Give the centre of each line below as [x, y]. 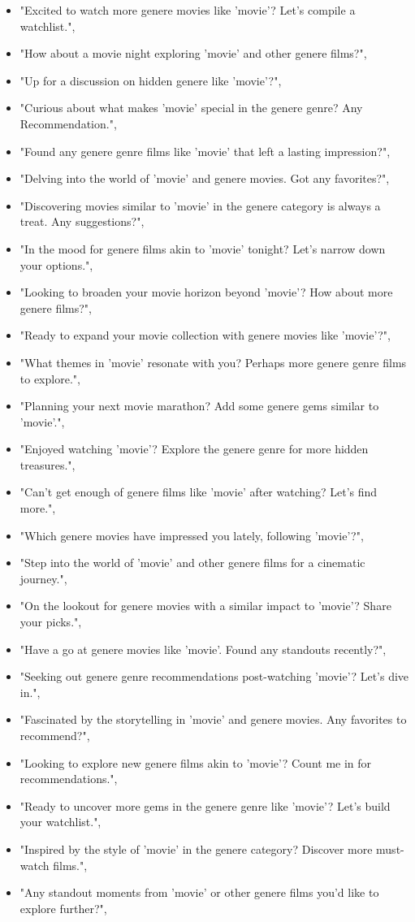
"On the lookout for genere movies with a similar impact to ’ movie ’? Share [205, 606]
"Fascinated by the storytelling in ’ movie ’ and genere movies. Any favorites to [213, 719]
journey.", [43, 578]
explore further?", [63, 908]
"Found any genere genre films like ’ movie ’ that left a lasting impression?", [205, 151]
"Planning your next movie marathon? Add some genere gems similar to [199, 406]
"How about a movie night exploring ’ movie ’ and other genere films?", [193, 53]
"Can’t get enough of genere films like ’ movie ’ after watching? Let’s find [199, 492]
